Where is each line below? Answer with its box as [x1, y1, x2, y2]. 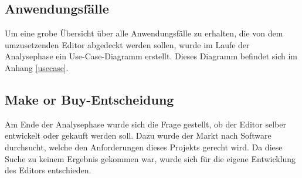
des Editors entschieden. [5, 164, 91, 176]
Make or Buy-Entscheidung [5, 90, 174, 108]
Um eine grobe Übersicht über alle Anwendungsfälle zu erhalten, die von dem [5, 27, 283, 39]
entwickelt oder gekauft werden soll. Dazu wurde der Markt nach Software [5, 129, 272, 142]
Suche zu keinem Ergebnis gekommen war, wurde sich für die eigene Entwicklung [5, 152, 296, 164]
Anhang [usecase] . [5, 61, 69, 73]
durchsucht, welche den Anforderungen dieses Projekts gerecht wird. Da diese [5, 140, 283, 153]
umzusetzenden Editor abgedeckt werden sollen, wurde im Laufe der [5, 38, 250, 51]
